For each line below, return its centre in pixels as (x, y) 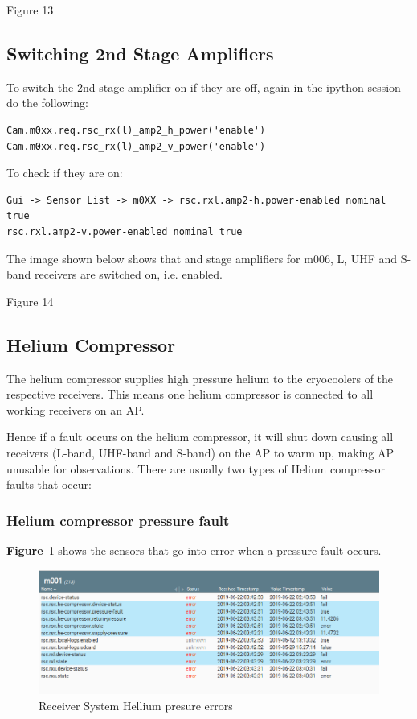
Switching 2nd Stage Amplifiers (140, 53)
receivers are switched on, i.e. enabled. (129, 274)
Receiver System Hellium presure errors (136, 705)
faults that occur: (49, 484)
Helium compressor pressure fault (118, 520)
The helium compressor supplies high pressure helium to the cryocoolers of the (200, 378)
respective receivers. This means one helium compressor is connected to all (190, 394)
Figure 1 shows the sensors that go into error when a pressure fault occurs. (194, 550)
